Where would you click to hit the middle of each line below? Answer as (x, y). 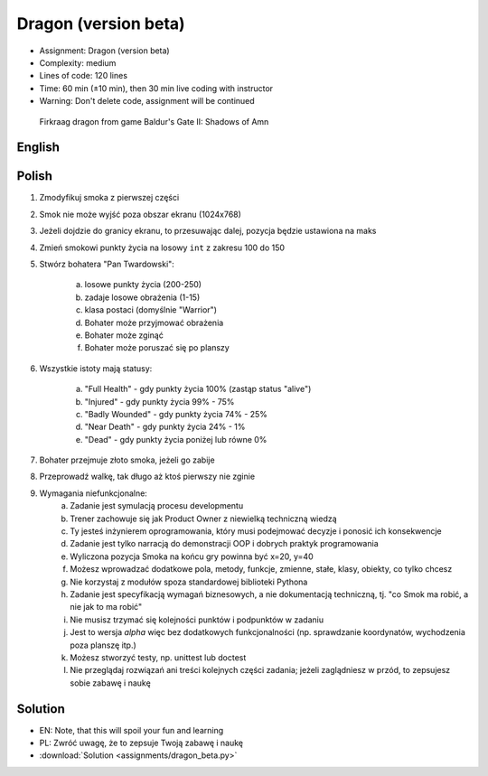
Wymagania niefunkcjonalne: (94, 493)
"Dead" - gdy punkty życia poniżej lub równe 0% (176, 439)
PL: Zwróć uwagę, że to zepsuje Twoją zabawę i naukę (141, 743)
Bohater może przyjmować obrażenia (154, 323)
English (38, 148)
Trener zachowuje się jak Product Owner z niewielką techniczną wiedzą (204, 519)
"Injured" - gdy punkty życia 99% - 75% (160, 401)
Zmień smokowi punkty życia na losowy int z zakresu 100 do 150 (162, 248)
